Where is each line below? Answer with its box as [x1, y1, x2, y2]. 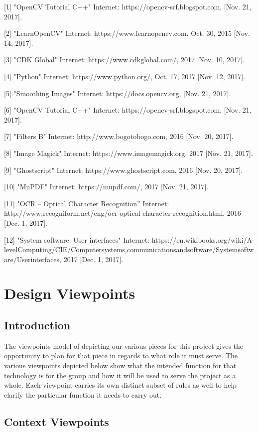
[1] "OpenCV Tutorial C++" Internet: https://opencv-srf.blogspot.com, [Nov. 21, [4, 1, 252, 11]
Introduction [4, 317, 71, 333]
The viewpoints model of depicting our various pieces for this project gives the [4, 340, 244, 351]
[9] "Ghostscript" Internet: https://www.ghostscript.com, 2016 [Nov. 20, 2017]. [4, 164, 243, 175]
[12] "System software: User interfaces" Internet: [4, 234, 150, 245]
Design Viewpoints [4, 283, 135, 303]
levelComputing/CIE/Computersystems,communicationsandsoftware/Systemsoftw [4, 244, 254, 255]
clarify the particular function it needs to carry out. [4, 389, 162, 400]
